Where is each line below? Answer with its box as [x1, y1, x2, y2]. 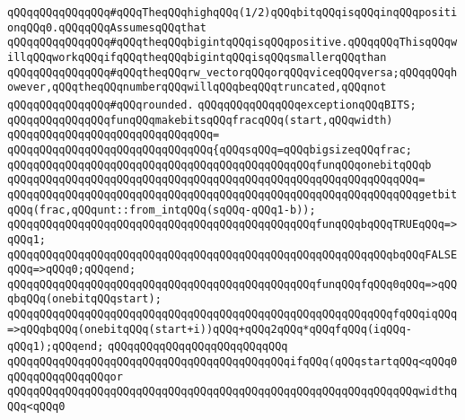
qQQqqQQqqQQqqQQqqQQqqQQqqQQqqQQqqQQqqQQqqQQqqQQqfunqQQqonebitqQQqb [7, 158, 432, 171]
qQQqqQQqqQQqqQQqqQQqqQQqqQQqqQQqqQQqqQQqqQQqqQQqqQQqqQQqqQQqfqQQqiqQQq [7, 308, 458, 321]
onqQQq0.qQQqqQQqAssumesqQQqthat [7, 21, 206, 34]
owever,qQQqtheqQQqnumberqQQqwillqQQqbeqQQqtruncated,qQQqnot [7, 81, 387, 94]
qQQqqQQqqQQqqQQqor [7, 370, 123, 383]
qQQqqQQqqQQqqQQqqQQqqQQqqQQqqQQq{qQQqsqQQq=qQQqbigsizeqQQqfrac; [7, 143, 413, 156]
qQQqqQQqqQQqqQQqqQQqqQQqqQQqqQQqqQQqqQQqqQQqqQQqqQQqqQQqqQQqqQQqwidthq [7, 385, 458, 398]
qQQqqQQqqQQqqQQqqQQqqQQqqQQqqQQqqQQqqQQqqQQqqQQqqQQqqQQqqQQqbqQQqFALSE [7, 248, 458, 261]
